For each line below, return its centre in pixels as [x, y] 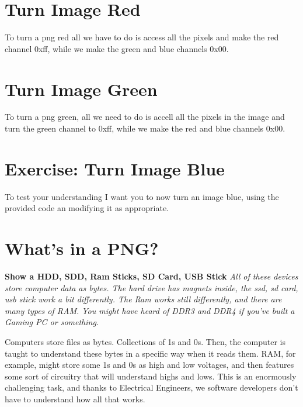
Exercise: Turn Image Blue [115, 168]
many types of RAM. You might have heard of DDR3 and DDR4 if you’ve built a [150, 310]
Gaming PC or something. [52, 322]
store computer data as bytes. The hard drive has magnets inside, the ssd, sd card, [151, 287]
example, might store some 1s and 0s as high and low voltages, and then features [149, 365]
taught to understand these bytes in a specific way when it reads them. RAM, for [150, 353]
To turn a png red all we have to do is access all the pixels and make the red [142, 37]
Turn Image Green [81, 89]
